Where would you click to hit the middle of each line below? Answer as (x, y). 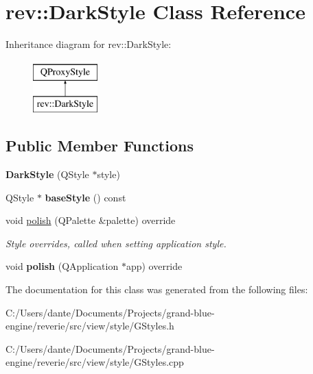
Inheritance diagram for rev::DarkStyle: (89, 44)
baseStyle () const (85, 197)
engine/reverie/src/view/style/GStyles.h (90, 326)
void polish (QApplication (62, 266)
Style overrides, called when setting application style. (116, 243)
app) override (154, 266)
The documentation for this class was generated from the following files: (157, 289)
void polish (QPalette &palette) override (91, 220)
